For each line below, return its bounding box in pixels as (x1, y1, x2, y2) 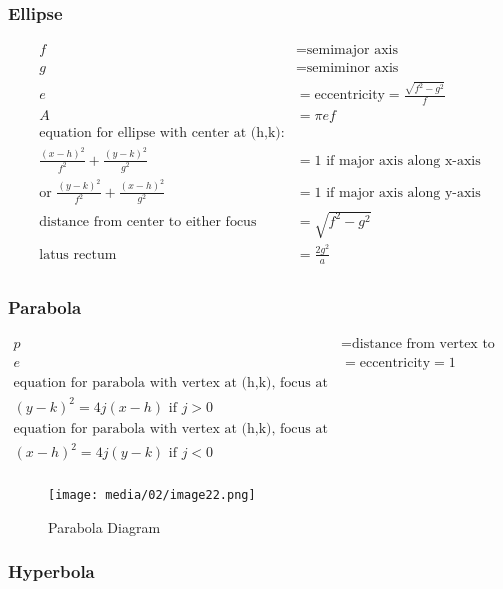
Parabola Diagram (48, 516, 161, 537)
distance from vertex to (352, 337, 495, 352)
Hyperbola (8, 559, 95, 584)
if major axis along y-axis (326, 185, 481, 200)
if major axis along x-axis (326, 153, 481, 168)
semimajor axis (306, 43, 398, 58)
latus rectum (39, 247, 117, 262)
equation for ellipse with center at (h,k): (39, 125, 285, 140)
